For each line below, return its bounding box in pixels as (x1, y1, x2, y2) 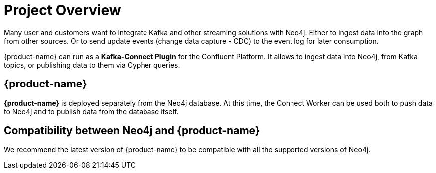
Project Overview (4, 2, 121, 19)
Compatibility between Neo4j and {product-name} (4, 124, 260, 137)
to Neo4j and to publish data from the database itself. (4, 107, 179, 116)
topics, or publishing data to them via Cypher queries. (4, 60, 180, 69)
